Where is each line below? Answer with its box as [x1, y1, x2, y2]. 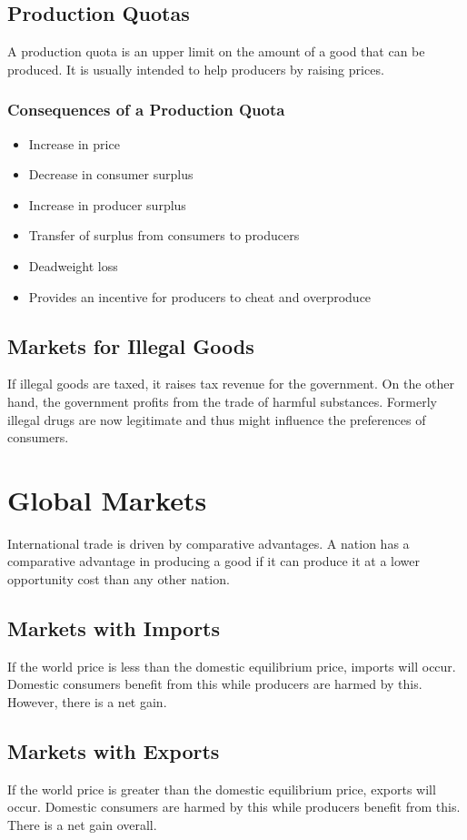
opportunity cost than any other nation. [7, 570, 230, 589]
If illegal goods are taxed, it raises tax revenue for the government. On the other [7, 374, 455, 393]
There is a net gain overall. [7, 815, 157, 835]
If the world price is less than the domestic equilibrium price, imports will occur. [7, 656, 456, 675]
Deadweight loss [28, 256, 118, 275]
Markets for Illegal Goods [7, 331, 254, 359]
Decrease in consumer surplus [28, 165, 194, 184]
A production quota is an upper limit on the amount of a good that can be [7, 42, 425, 61]
